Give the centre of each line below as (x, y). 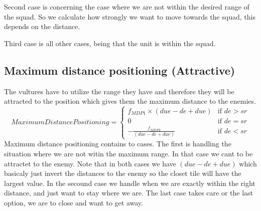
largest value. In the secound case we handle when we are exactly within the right (130, 183)
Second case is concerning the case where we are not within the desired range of (127, 7)
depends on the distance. (42, 26)
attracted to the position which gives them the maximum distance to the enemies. (130, 101)
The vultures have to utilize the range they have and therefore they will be (119, 91)
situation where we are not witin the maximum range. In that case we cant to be (128, 153)
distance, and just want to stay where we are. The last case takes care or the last (129, 193)
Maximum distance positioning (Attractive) (120, 70)
